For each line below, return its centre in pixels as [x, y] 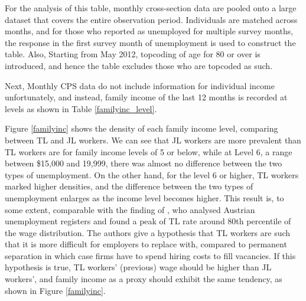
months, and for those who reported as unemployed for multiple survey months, [149, 31]
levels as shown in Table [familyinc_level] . [81, 108]
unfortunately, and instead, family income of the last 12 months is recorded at [146, 97]
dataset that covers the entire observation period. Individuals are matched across [151, 19]
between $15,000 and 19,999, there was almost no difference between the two [144, 163]
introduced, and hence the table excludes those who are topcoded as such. [139, 65]
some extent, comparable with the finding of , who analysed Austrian [130, 209]
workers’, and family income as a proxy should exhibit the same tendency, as [144, 279]
